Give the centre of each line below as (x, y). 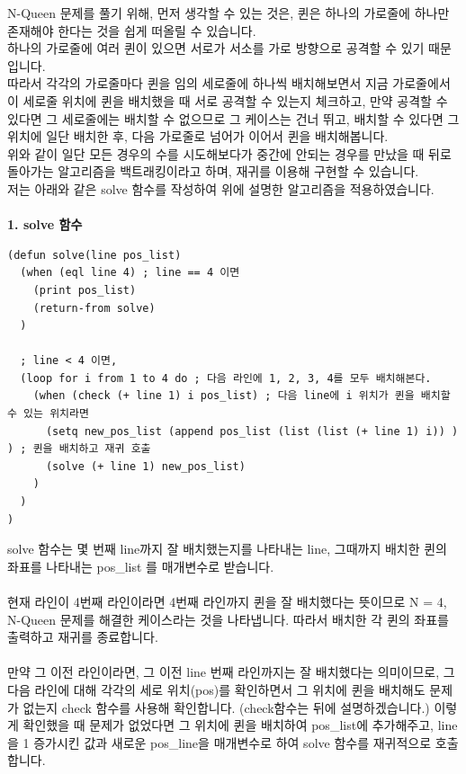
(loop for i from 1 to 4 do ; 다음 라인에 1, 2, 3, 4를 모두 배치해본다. (226, 378)
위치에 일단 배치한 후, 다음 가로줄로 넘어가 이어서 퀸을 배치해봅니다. (198, 136)
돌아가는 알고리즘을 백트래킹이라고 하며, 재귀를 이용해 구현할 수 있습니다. (213, 171)
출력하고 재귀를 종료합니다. (83, 637)
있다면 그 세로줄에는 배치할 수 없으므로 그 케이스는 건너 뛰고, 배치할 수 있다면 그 (233, 118)
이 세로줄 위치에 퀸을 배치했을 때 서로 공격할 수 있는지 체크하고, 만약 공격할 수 (228, 100)
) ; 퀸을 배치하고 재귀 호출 (79, 449)
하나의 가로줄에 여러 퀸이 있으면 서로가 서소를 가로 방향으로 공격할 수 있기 (216, 48)
